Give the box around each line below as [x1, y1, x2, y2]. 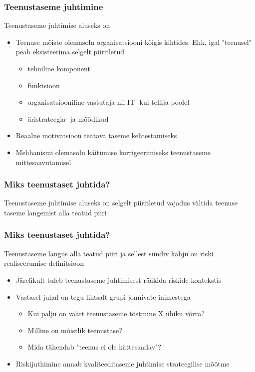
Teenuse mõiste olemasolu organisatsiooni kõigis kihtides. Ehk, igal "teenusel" [15, 36, 252, 47]
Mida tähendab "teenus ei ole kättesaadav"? [27, 342, 161, 352]
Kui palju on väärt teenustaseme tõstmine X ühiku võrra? [27, 308, 205, 319]
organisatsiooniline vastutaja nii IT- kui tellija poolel [27, 97, 190, 107]
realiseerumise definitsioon [4, 258, 84, 268]
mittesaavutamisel [15, 157, 71, 167]
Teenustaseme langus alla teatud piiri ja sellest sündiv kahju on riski [4, 248, 214, 258]
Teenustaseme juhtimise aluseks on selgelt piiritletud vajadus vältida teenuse [4, 197, 238, 208]
